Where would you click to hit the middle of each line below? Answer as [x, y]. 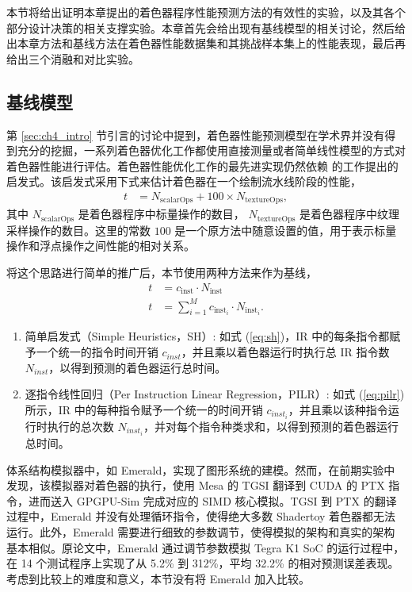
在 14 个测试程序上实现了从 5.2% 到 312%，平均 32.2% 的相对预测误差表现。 [203, 563]
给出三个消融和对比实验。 [73, 58]
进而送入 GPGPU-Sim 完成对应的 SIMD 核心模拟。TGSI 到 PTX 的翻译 [212, 500]
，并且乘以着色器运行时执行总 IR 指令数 [285, 352]
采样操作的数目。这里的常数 [78, 230]
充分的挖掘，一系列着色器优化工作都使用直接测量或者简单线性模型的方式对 [211, 150]
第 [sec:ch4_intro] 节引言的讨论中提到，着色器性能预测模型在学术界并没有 [196, 135]
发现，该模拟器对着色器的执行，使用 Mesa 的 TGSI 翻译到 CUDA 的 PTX [196, 485]
